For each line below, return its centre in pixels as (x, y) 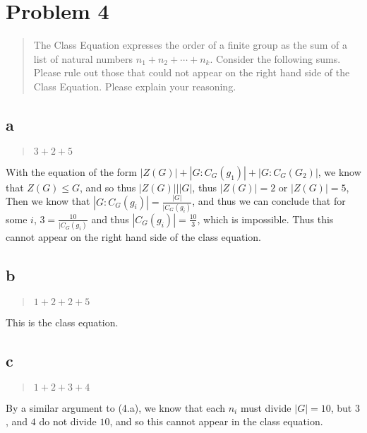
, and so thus (108, 187)
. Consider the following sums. (275, 58)
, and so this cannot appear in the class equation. (216, 421)
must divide (266, 407)
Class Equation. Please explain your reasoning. (135, 86)
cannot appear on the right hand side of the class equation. (133, 237)
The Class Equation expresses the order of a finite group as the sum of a (190, 45)
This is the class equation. (62, 322)
